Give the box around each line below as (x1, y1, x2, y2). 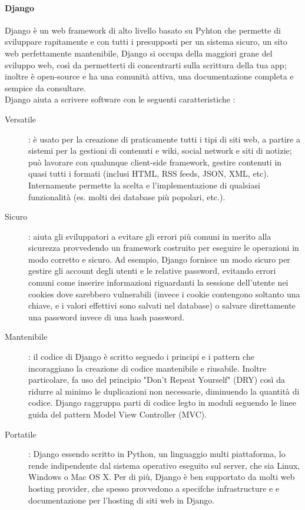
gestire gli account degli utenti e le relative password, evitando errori (28, 264, 276, 277)
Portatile (5, 428, 37, 440)
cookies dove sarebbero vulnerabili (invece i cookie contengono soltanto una (28, 287, 300, 300)
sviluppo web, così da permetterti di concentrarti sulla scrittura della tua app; (5, 58, 287, 71)
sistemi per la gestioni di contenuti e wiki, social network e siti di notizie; (28, 144, 292, 157)
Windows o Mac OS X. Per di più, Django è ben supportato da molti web (28, 471, 295, 483)
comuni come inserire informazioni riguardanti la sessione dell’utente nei (28, 276, 289, 289)
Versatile (5, 112, 37, 125)
